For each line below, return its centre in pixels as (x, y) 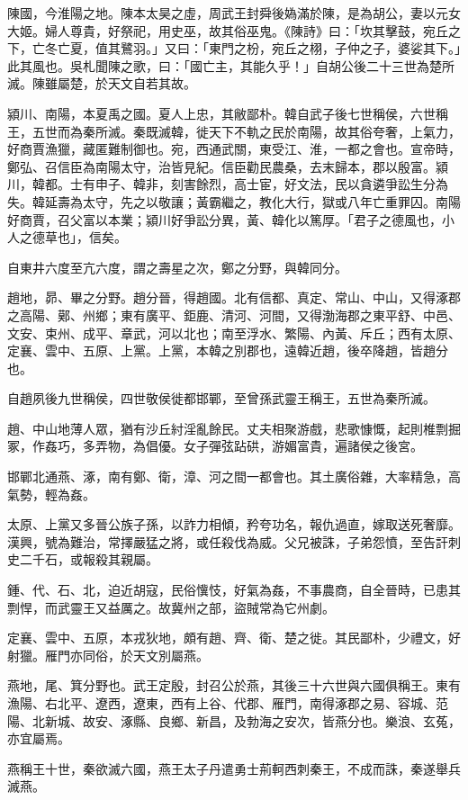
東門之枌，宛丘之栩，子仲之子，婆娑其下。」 (334, 48)
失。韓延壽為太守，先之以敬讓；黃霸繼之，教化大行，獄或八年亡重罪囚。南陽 (234, 201)
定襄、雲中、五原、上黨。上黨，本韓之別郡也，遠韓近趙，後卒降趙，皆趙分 (228, 351)
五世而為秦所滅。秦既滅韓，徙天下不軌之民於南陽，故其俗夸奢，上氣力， (246, 131)
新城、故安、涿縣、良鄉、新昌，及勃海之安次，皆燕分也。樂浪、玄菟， (252, 720)
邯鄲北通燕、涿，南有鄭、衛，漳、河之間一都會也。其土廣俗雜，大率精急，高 (234, 476)
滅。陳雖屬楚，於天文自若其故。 (102, 83)
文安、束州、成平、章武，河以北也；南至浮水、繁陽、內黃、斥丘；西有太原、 (234, 333)
